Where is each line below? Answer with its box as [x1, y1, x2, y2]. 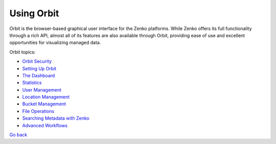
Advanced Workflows [22, 122, 68, 128]
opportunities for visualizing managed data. [9, 40, 101, 46]
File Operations [22, 108, 55, 114]
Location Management [22, 94, 70, 100]
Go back [9, 132, 28, 138]
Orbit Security [22, 59, 52, 65]
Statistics [22, 79, 42, 86]
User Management [22, 87, 61, 93]
